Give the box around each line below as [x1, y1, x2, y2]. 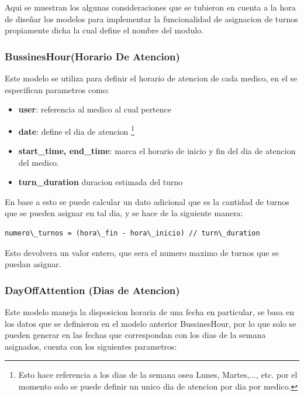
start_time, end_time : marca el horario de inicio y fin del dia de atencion [18, 145, 296, 157]
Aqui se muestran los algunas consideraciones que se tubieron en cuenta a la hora [5, 1, 296, 13]
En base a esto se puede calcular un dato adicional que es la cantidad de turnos [5, 195, 289, 207]
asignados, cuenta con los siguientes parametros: [5, 340, 177, 352]
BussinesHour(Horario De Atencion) [5, 49, 180, 63]
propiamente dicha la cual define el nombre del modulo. [5, 24, 203, 36]
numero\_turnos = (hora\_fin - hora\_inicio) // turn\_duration [5, 229, 260, 237]
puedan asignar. [5, 258, 61, 270]
